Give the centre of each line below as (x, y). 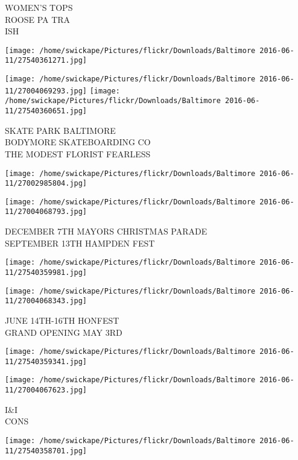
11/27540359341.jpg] (46, 361)
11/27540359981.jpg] (46, 272)
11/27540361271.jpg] (46, 61)
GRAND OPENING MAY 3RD (64, 332)
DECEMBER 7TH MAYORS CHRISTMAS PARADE (106, 231)
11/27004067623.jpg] (46, 390)
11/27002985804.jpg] (46, 184)
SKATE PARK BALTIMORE (60, 130)
